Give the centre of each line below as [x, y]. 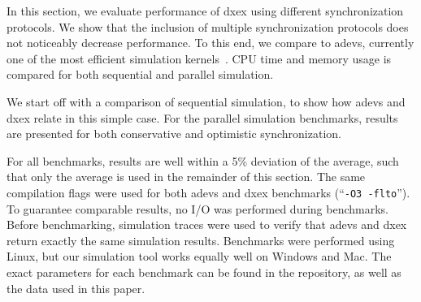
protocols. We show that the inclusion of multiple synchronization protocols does [208, 26]
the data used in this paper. [76, 288]
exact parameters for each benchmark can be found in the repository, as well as [204, 272]
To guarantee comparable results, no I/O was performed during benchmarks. [197, 208]
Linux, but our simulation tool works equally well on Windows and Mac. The [199, 256]
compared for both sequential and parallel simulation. [140, 74]
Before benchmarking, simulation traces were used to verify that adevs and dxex [207, 224]
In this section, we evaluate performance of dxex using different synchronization [205, 11]
